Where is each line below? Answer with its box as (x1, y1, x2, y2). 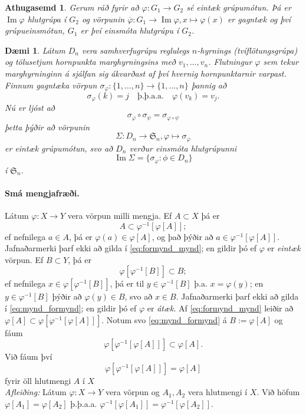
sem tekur (263, 55, 299, 68)
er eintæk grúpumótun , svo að (5, 142, 113, 154)
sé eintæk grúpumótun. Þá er (186, 1, 291, 13)
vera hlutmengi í (187, 386, 248, 398)
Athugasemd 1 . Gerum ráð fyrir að (5, 1, 139, 13)
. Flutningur (208, 55, 252, 68)
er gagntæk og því (227, 12, 291, 25)
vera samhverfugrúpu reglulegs (81, 44, 189, 56)
